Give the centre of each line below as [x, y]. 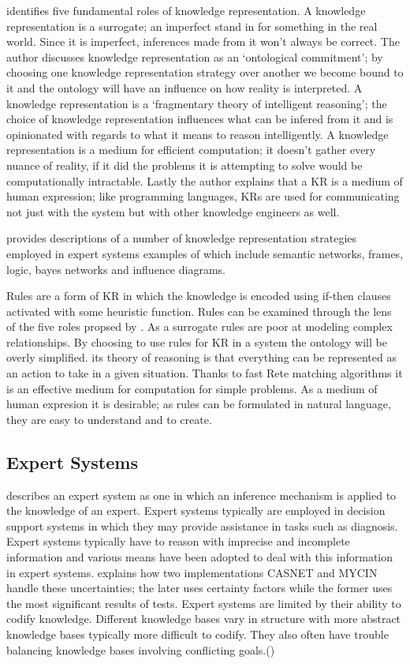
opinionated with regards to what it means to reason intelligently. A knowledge [198, 134]
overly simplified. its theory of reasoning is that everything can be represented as [201, 357]
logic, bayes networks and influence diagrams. [116, 269]
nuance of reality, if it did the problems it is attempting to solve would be [184, 165]
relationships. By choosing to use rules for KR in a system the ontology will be [197, 341]
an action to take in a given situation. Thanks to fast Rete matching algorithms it [205, 373]
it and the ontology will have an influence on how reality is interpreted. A [184, 87]
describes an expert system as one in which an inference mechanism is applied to [201, 495]
